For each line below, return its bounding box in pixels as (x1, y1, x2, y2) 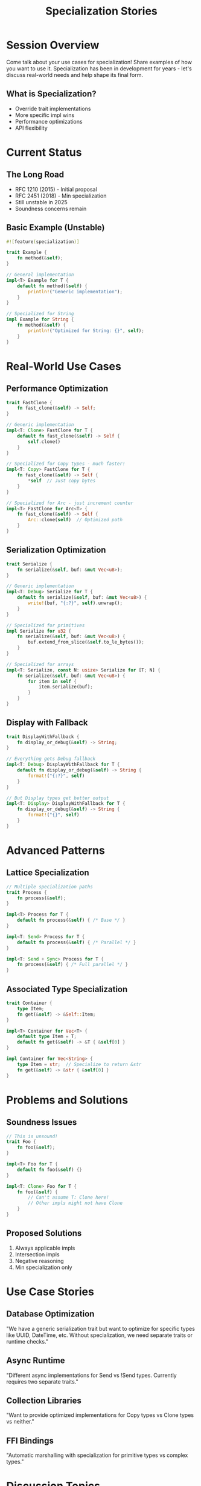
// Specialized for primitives (6, 622, 85, 628)
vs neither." (6, 1418, 34, 1425)
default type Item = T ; (17, 1033, 77, 1040)
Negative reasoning (14, 1257, 65, 1264)
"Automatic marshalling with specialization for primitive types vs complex (6, 1451, 188, 1459)
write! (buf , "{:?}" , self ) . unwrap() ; (28, 600, 123, 606)
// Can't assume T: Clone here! (28, 1194, 110, 1201)
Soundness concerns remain (14, 205, 87, 212)
